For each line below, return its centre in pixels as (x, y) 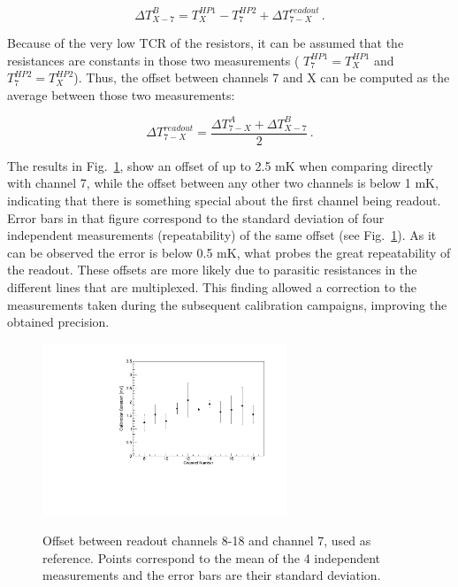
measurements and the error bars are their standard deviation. (212, 575)
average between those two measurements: (121, 94)
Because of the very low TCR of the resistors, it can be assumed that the (206, 42)
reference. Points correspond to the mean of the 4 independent (212, 557)
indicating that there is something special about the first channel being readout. (224, 201)
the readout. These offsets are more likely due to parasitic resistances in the (212, 270)
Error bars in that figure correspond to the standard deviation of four (196, 217)
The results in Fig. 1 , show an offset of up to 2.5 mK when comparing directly (220, 165)
